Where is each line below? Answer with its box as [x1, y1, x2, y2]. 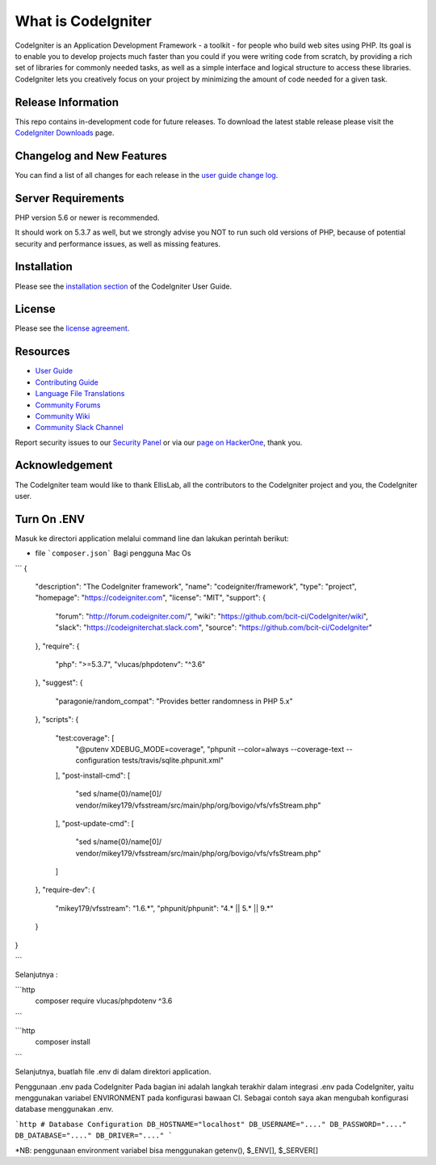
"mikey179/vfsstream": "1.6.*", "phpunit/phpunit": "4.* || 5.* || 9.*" [55, 903, 274, 913]
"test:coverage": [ [55, 732, 115, 743]
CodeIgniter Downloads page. [15, 128, 115, 137]
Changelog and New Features [15, 149, 167, 163]
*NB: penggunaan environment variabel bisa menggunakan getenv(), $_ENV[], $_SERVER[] [15, 1145, 319, 1155]
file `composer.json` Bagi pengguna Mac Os [35, 548, 191, 558]
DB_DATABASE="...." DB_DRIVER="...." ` [15, 1131, 173, 1140]
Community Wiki [35, 411, 90, 420]
